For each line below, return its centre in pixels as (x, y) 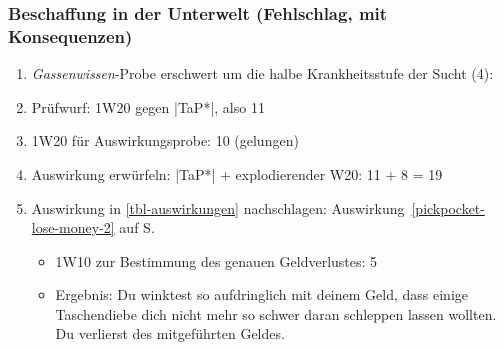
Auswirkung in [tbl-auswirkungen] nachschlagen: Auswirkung (218, 207)
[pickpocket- (448, 207)
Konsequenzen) (70, 35)
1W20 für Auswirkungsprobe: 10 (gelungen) (165, 140)
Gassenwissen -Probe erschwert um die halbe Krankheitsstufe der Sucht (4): (262, 73)
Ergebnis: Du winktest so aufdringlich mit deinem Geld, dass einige (262, 294)
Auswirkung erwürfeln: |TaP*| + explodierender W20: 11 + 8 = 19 (237, 173)
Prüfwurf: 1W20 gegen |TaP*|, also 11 (148, 106)
